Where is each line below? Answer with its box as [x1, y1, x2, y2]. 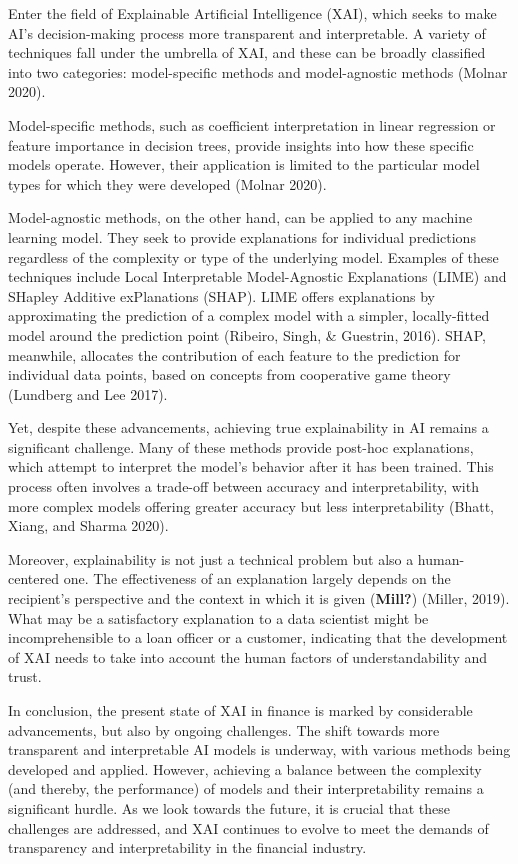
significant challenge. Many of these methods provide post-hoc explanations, [8, 436, 474, 457]
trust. [8, 666, 42, 687]
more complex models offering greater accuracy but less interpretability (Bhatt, [8, 495, 495, 516]
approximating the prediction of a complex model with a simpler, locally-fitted [8, 305, 490, 326]
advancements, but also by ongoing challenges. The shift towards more [8, 719, 440, 740]
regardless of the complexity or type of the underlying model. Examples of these [8, 246, 499, 267]
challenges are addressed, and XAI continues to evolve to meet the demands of [8, 817, 489, 838]
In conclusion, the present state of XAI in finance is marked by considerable [8, 700, 473, 720]
